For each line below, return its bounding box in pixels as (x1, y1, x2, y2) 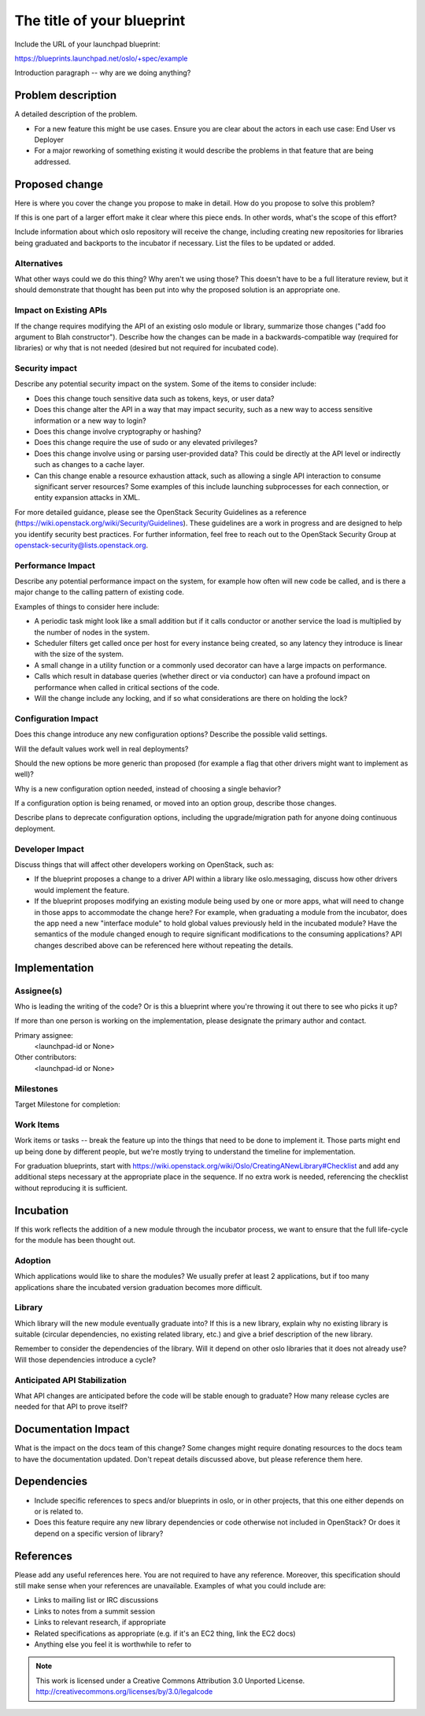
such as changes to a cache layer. (34, 460, 145, 469)
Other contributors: (14, 1052, 77, 1062)
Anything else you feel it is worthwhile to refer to (34, 1639, 192, 1649)
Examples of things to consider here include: (14, 602, 160, 611)
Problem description (14, 89, 117, 102)
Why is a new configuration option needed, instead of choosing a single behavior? (14, 784, 281, 793)
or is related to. (34, 1507, 83, 1516)
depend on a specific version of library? (34, 1529, 164, 1538)
